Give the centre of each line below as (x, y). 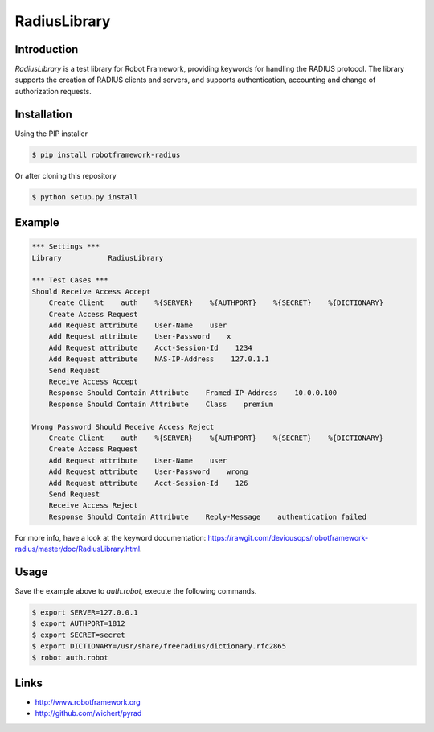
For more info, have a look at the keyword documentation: (111, 537)
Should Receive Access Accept (91, 291)
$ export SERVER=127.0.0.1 (85, 612)
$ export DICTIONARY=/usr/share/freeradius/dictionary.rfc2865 (159, 646)
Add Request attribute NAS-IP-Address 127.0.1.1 (159, 359)
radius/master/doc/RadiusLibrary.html (78, 549)
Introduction (47, 49)
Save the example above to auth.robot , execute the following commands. (136, 590)
